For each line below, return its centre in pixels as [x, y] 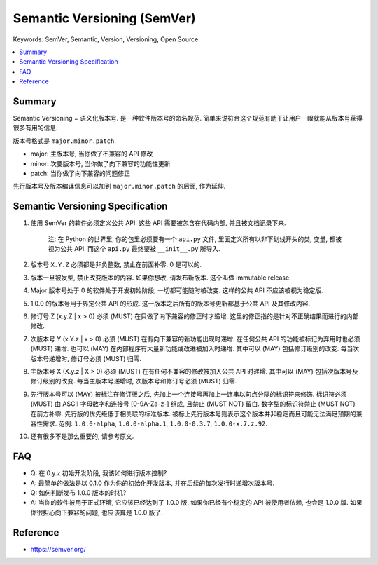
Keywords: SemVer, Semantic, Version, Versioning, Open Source [106, 39]
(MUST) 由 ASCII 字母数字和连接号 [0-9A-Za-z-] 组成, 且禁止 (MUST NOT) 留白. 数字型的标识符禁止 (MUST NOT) [193, 404]
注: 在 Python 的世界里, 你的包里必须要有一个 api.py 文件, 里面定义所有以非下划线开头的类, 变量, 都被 [195, 239]
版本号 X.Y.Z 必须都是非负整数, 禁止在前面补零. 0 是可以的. [116, 265]
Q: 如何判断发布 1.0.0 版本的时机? [78, 492]
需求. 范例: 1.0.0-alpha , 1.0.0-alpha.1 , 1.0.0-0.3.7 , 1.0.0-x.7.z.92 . [155, 423]
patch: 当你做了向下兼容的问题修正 [80, 173]
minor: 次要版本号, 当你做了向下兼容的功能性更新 [100, 163]
